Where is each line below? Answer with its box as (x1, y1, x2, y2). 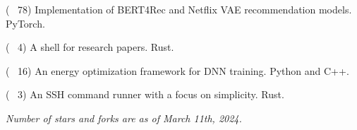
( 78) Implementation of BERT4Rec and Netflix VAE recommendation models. (6, 2, 352, 16)
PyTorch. (6, 16, 45, 30)
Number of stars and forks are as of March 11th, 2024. (6, 110, 242, 125)
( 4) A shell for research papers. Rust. (6, 40, 174, 54)
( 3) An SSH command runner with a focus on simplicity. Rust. (6, 87, 284, 102)
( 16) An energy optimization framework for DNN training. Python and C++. (6, 63, 349, 78)
